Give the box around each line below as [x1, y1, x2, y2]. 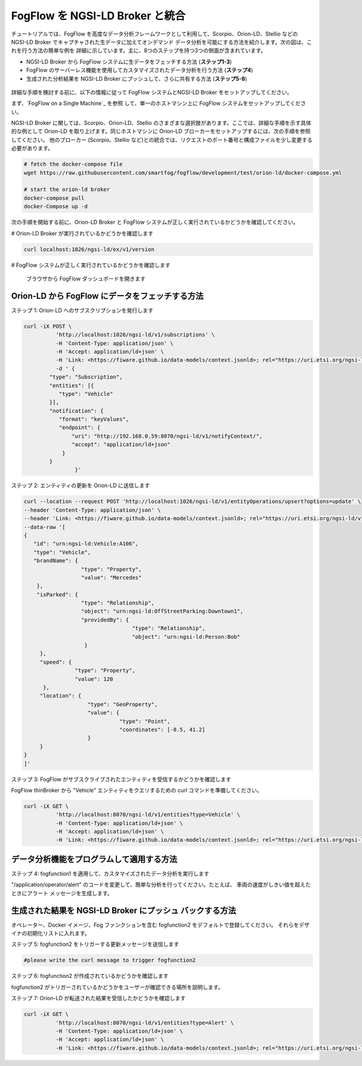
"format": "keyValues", [59, 416, 129, 423]
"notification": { [49, 407, 104, 414]
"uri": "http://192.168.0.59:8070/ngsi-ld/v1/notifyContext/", [71, 432, 262, 439]
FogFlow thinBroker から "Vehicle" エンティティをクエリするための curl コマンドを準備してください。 [11, 787, 262, 794]
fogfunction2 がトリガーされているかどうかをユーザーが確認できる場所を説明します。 [11, 983, 224, 991]
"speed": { [39, 659, 72, 665]
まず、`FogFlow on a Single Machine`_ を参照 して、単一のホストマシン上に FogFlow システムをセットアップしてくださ [11, 100, 306, 107]
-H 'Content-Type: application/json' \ [55, 340, 174, 346]
